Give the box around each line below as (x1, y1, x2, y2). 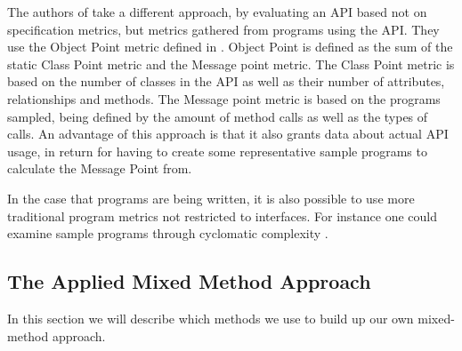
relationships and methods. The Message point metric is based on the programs (7, 89, 441, 108)
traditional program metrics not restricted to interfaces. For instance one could (7, 206, 438, 225)
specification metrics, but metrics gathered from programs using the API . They (7, 20, 440, 38)
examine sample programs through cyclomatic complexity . (7, 224, 328, 243)
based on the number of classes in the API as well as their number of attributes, (7, 72, 445, 91)
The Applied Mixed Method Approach (7, 267, 371, 295)
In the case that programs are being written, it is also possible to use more (7, 188, 415, 207)
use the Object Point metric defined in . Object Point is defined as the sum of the (7, 37, 453, 56)
